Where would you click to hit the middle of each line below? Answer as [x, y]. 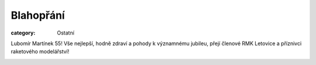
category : [23, 33]
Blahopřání [38, 15]
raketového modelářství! [40, 52]
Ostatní [66, 33]
